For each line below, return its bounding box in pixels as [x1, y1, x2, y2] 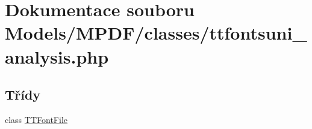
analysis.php [5, 44, 109, 68]
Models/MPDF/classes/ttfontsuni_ [5, 20, 307, 45]
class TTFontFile [5, 113, 67, 125]
